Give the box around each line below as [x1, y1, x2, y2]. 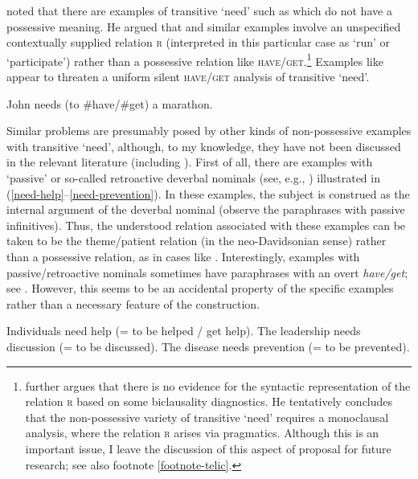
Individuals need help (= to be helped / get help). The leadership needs [6, 322, 361, 339]
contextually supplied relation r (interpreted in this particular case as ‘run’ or [6, 34, 391, 51]
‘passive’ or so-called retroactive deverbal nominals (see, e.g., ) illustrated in [6, 170, 380, 186]
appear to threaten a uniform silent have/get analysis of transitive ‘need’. [6, 68, 370, 85]
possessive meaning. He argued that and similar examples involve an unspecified [6, 18, 401, 35]
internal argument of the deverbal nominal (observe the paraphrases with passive [6, 201, 405, 218]
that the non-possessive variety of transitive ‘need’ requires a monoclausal [25, 408, 389, 425]
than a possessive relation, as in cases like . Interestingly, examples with [6, 248, 360, 264]
